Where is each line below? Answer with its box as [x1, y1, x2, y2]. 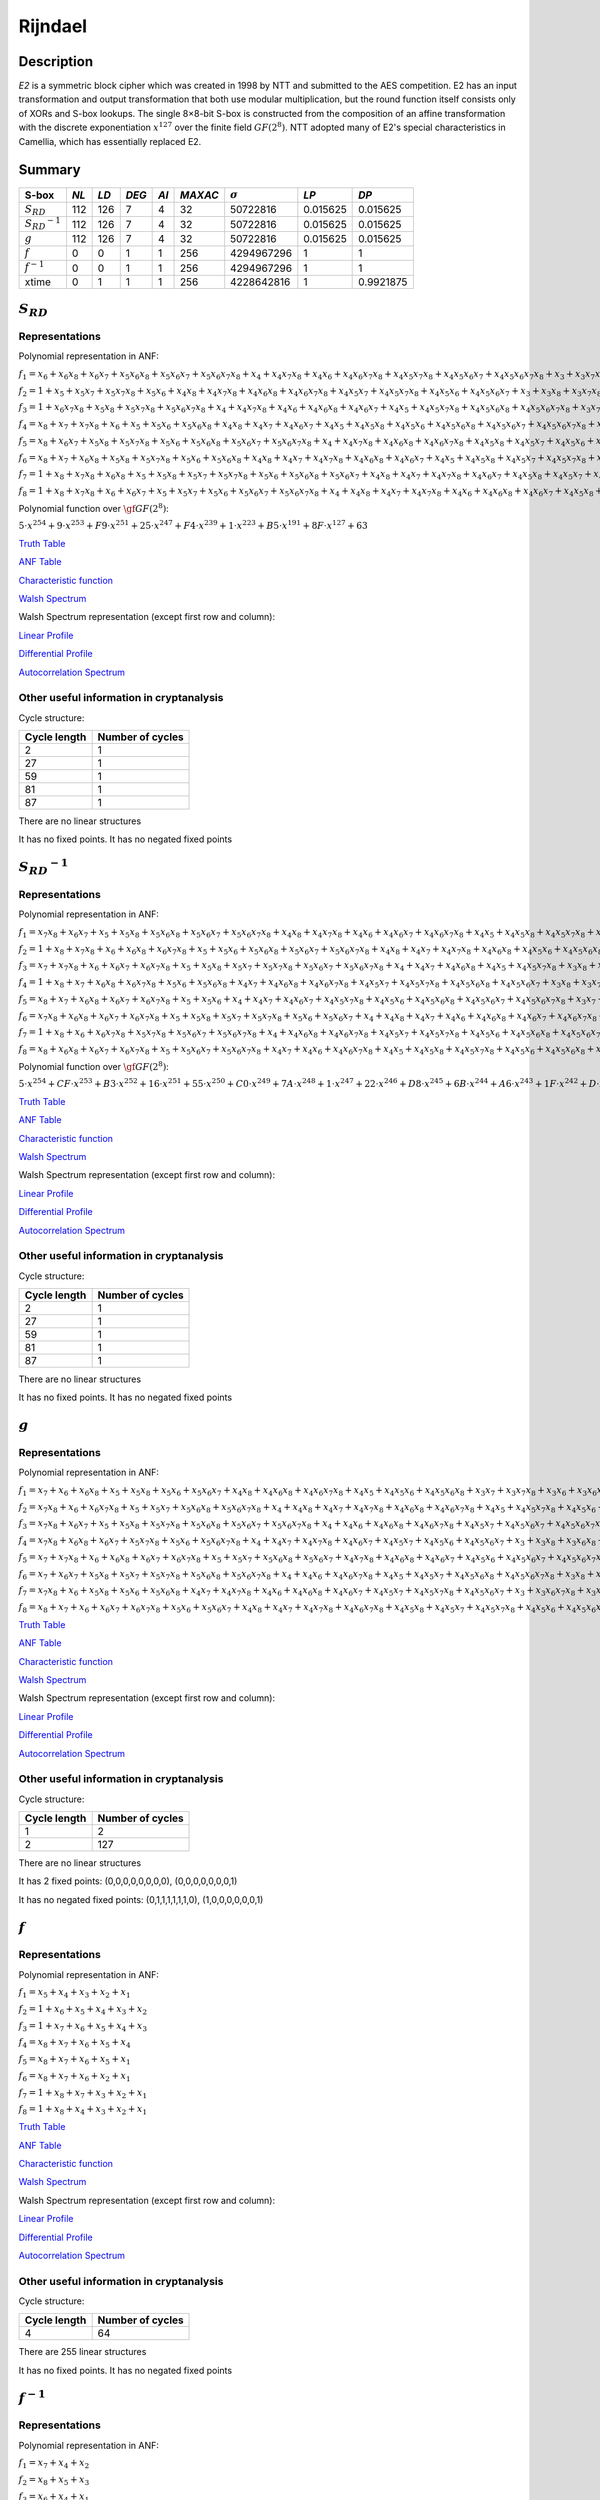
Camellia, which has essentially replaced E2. [18, 135, 202, 147]
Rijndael [18, 15, 88, 37]
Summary [18, 161, 81, 179]
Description [18, 53, 94, 70]
